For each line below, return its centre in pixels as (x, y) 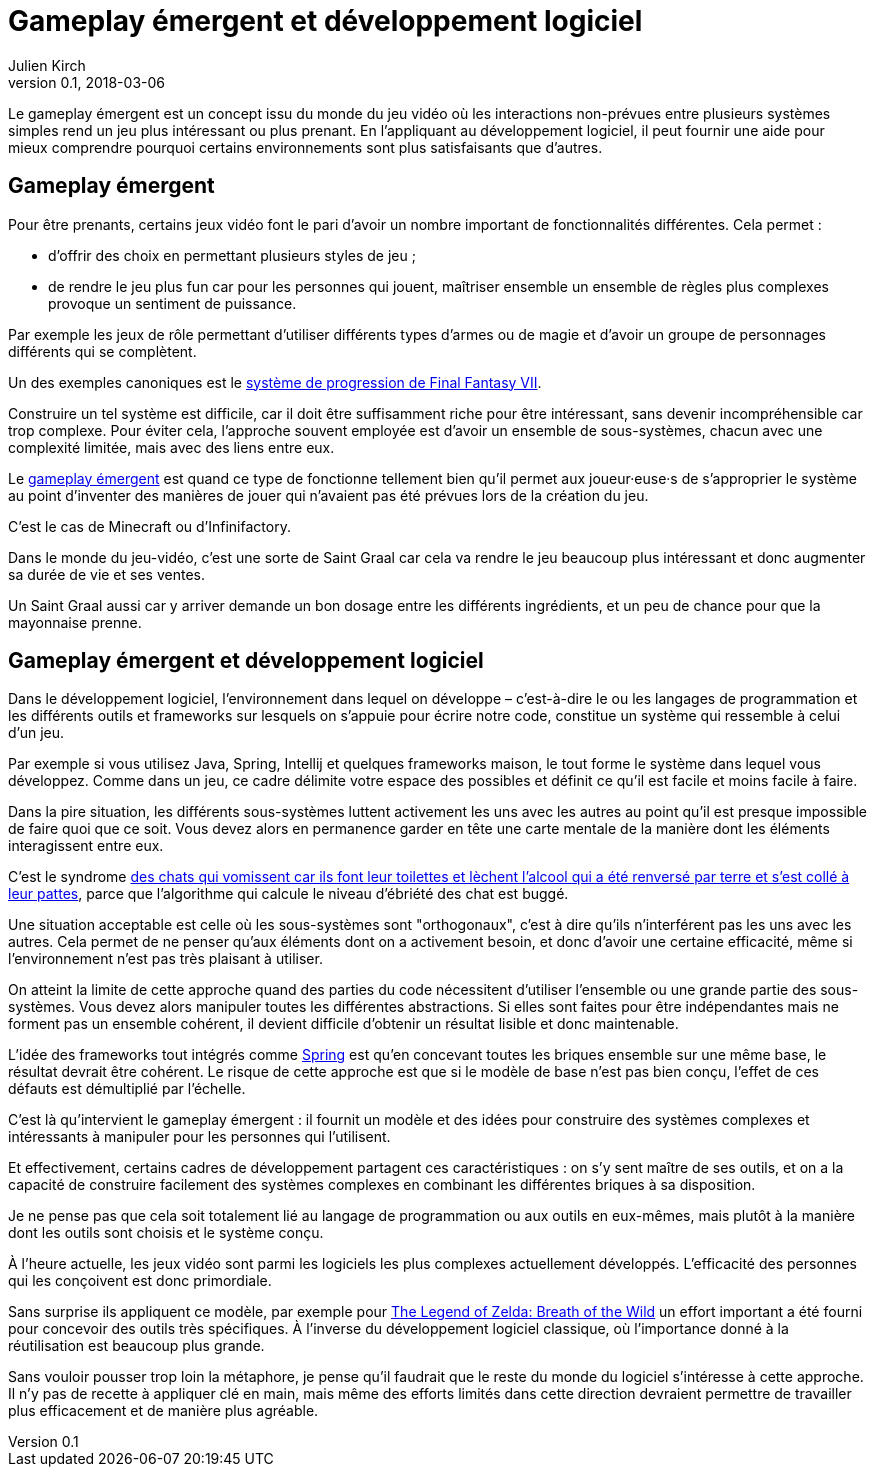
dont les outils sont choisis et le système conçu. (166, 1233)
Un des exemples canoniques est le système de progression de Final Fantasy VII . (275, 382)
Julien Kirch (47, 65)
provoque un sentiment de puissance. (172, 303)
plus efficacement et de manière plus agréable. (163, 1411)
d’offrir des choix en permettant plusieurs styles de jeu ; (232, 255)
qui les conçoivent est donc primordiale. (140, 1281)
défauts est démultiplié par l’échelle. (127, 1089)
